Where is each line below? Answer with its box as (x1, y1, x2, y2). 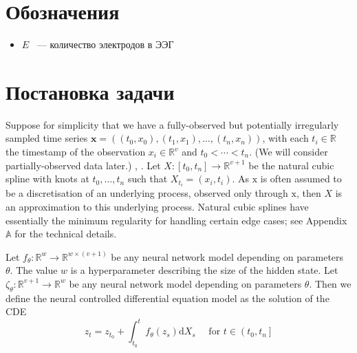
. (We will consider (249, 145, 328, 159)
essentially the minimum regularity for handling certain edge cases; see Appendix (6, 213, 347, 227)
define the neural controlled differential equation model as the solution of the (6, 290, 329, 305)
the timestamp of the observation (6, 145, 146, 159)
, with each (262, 131, 309, 145)
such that (127, 171, 168, 186)
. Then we (309, 276, 351, 290)
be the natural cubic (248, 158, 334, 172)
